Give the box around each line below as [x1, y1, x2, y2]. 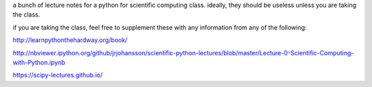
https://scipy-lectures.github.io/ [12, 71, 103, 79]
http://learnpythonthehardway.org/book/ [12, 36, 127, 44]
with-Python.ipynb [12, 58, 65, 66]
